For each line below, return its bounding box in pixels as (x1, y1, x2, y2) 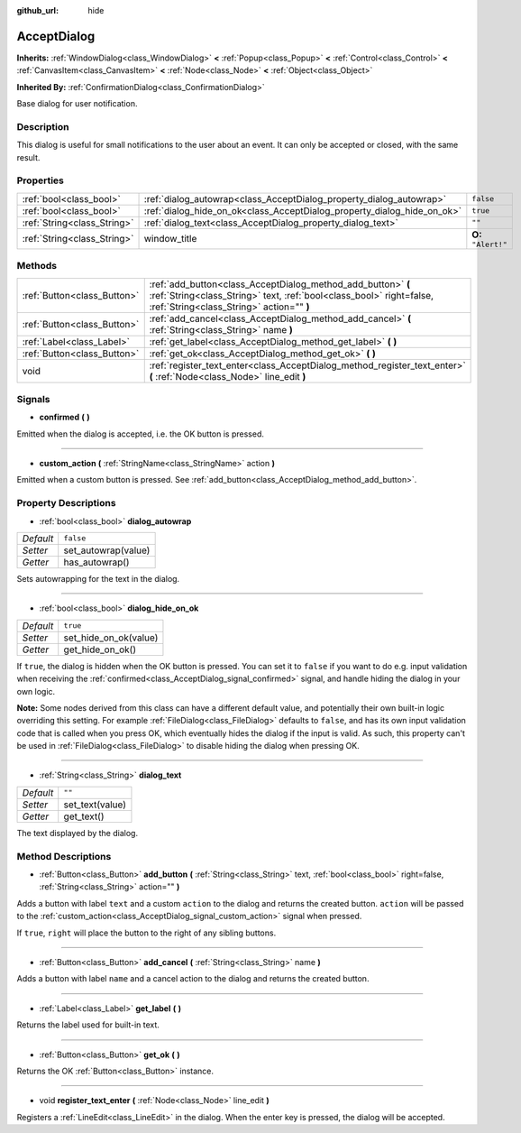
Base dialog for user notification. (16, 98, 138, 109)
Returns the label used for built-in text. (16, 1019, 160, 1030)
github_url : (16, 5, 59, 15)
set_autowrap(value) (63, 544, 151, 557)
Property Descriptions (16, 497, 116, 510)
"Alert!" (471, 239, 508, 249)
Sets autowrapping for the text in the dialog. (16, 573, 180, 584)
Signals (16, 392, 50, 405)
